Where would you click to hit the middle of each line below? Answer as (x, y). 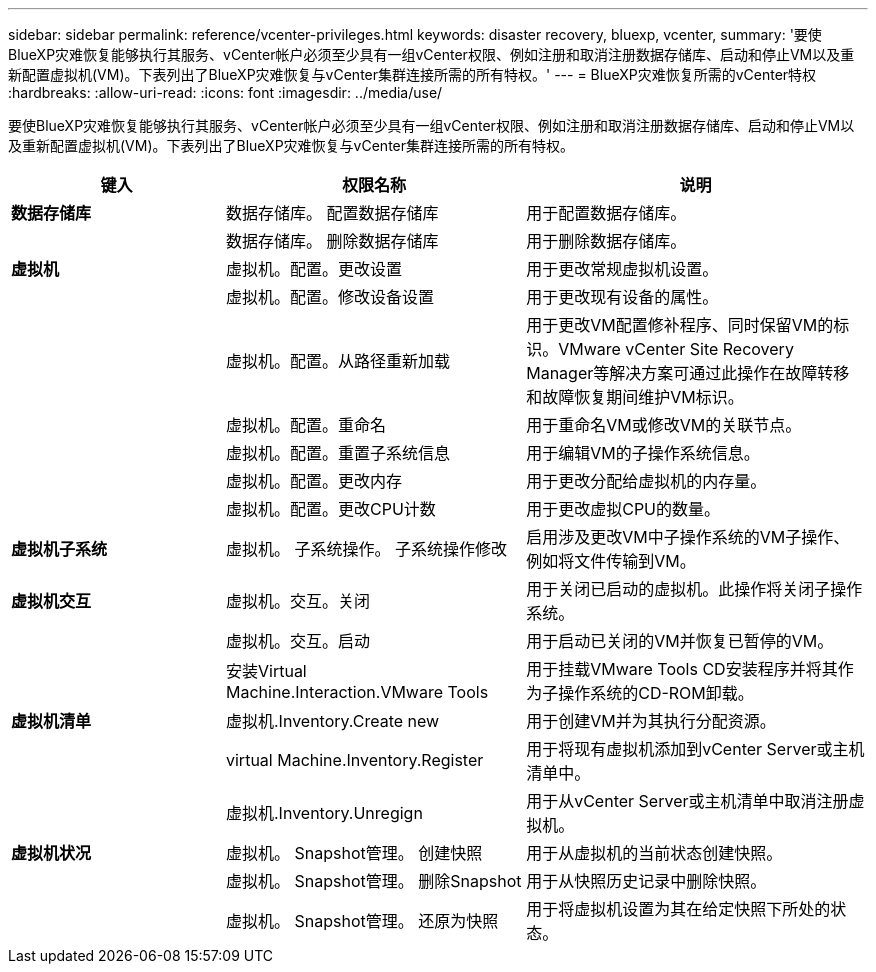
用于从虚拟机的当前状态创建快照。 (654, 853)
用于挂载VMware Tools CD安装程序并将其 (682, 669)
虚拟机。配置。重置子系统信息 (338, 453)
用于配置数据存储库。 (606, 213)
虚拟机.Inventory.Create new (333, 721)
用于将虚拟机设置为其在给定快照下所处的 (678, 909)
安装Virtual (266, 671)
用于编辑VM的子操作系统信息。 (643, 453)
